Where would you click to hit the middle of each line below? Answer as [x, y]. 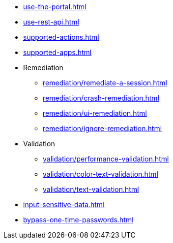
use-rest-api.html [51, 22]
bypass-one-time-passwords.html [78, 220]
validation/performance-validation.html [106, 159]
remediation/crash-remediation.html [101, 98]
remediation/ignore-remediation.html [102, 128]
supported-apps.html [58, 52]
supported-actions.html [61, 37]
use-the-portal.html [55, 7]
